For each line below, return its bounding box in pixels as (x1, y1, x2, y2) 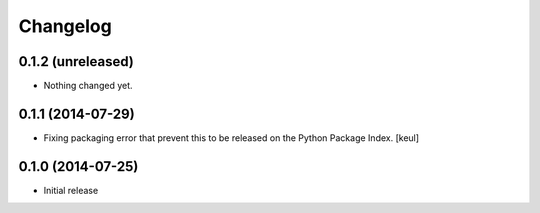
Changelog (18, 15, 112, 37)
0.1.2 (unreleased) (18, 53, 134, 70)
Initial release (43, 184, 99, 196)
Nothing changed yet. (43, 80, 134, 92)
